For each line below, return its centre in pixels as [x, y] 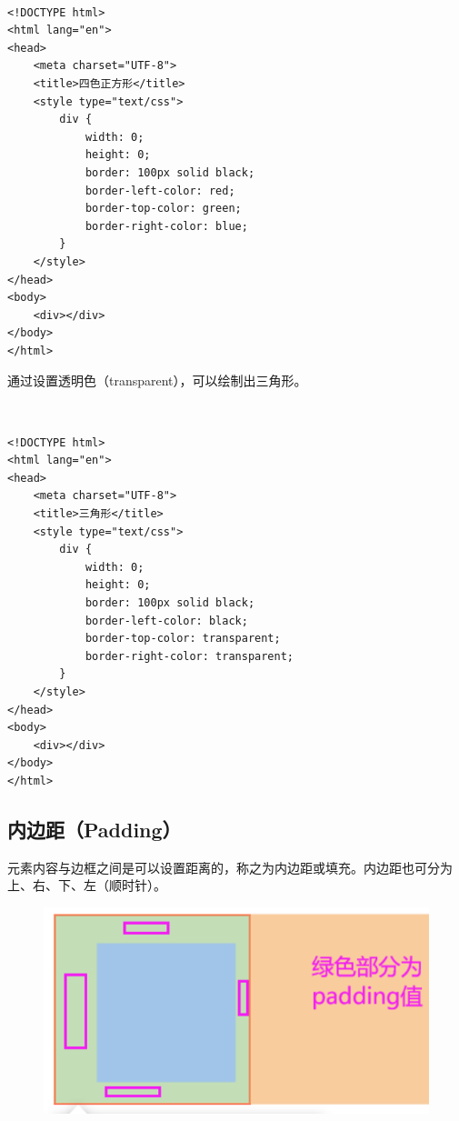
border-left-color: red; [160, 190]
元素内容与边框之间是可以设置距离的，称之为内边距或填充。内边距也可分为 [230, 867]
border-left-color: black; [166, 621]
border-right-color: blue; [166, 226]
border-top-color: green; [163, 209]
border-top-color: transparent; [183, 639]
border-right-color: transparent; [189, 656]
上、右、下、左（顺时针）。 [87, 885]
